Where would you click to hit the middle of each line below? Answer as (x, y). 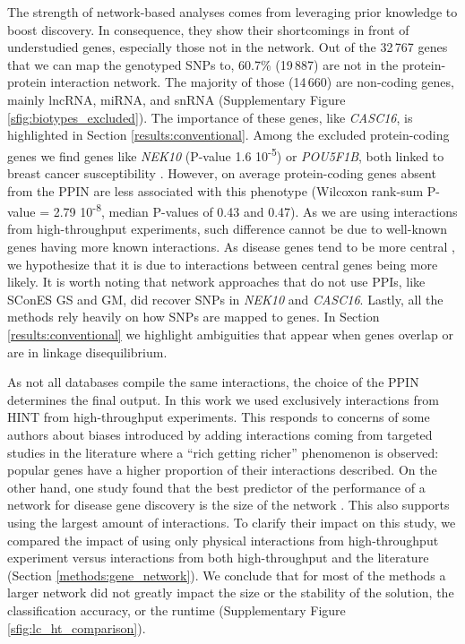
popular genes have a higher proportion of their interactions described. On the (222, 470)
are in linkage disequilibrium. (87, 352)
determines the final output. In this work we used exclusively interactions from (223, 399)
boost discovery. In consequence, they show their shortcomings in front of (208, 29)
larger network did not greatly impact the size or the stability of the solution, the (231, 592)
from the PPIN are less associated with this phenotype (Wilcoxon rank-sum (215, 190)
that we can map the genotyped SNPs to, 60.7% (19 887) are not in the (203, 64)
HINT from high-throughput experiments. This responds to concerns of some (219, 417)
